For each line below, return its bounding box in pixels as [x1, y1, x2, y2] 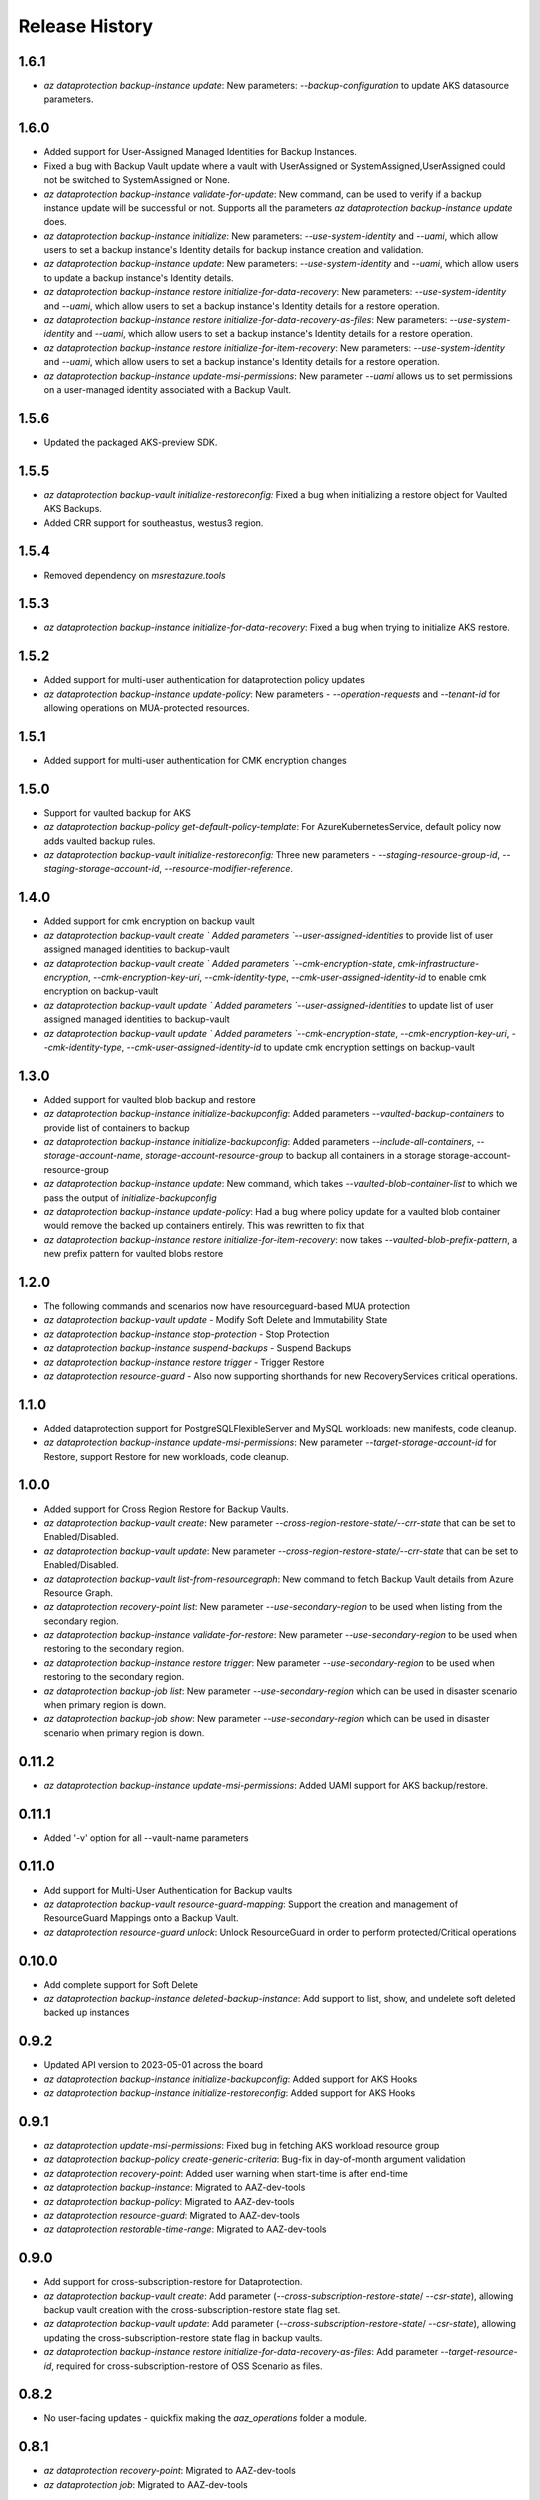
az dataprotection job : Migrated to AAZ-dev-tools [43, 2478, 249, 2490]
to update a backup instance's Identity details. [43, 271, 234, 284]
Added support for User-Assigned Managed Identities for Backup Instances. [43, 146, 357, 158]
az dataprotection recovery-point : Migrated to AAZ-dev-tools [43, 2465, 297, 2477]
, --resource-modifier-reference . [159, 863, 294, 875]
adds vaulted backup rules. [43, 835, 156, 847]
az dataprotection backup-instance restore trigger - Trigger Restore [43, 1356, 325, 1368]
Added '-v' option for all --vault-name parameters [43, 1831, 249, 1844]
